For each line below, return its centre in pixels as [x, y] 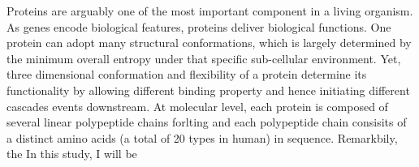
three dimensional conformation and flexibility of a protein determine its [187, 74]
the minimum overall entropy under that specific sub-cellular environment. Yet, [204, 58]
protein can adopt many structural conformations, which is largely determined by [209, 43]
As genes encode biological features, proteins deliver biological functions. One [199, 26]
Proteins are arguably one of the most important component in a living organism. [210, 11]
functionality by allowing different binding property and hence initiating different [208, 90]
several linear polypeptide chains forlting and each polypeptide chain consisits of [207, 122]
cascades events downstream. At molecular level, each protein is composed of [197, 106]
